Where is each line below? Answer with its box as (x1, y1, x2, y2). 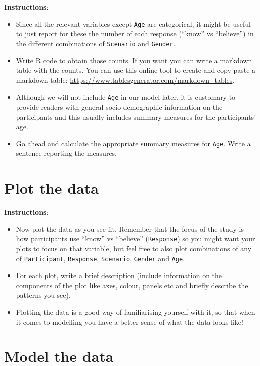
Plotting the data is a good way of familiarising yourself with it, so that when (16, 306, 255, 317)
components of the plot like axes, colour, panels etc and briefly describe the (16, 280, 248, 290)
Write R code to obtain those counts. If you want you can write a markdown (16, 55, 252, 65)
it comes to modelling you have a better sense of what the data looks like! (16, 316, 243, 327)
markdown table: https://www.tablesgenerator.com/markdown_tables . (16, 74, 235, 85)
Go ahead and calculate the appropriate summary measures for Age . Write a (16, 138, 251, 148)
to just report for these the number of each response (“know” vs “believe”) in (16, 28, 254, 39)
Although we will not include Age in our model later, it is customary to (16, 91, 236, 102)
